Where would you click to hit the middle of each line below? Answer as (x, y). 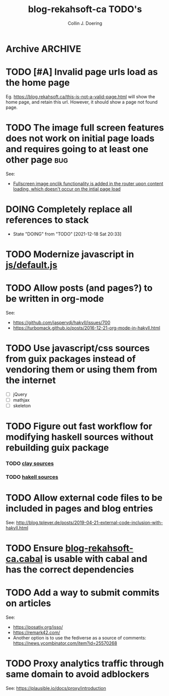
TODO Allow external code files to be (84, 498)
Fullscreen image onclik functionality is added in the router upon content (88, 183)
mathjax (21, 400)
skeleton (22, 405)
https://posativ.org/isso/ (38, 627)
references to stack (47, 220)
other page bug (37, 160)
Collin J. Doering (85, 23)
